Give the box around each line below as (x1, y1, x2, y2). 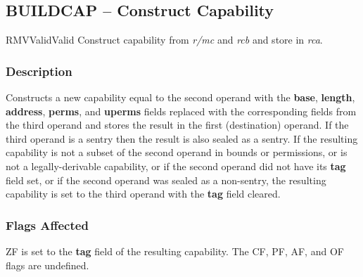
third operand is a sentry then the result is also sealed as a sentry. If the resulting (6, 131, 358, 146)
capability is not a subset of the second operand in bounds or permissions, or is (6, 145, 348, 160)
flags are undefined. (6, 257, 89, 272)
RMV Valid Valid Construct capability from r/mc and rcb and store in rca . (6, 32, 323, 47)
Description (6, 62, 72, 79)
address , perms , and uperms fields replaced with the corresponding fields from (6, 103, 357, 118)
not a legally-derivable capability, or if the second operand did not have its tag (6, 158, 346, 173)
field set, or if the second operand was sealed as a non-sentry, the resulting (6, 172, 326, 187)
